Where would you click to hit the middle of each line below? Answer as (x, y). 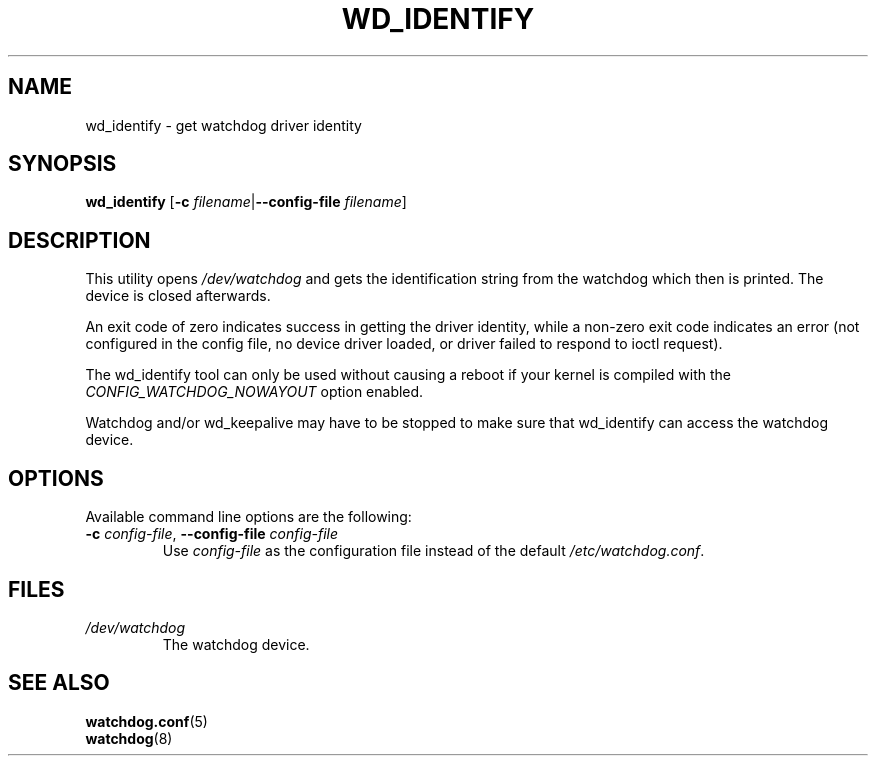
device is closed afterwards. (178, 296)
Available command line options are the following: (248, 517)
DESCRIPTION (79, 240)
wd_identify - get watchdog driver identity (223, 125)
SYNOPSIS (62, 164)
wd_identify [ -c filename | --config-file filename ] (246, 202)
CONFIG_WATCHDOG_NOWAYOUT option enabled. (254, 392)
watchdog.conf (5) (146, 721)
